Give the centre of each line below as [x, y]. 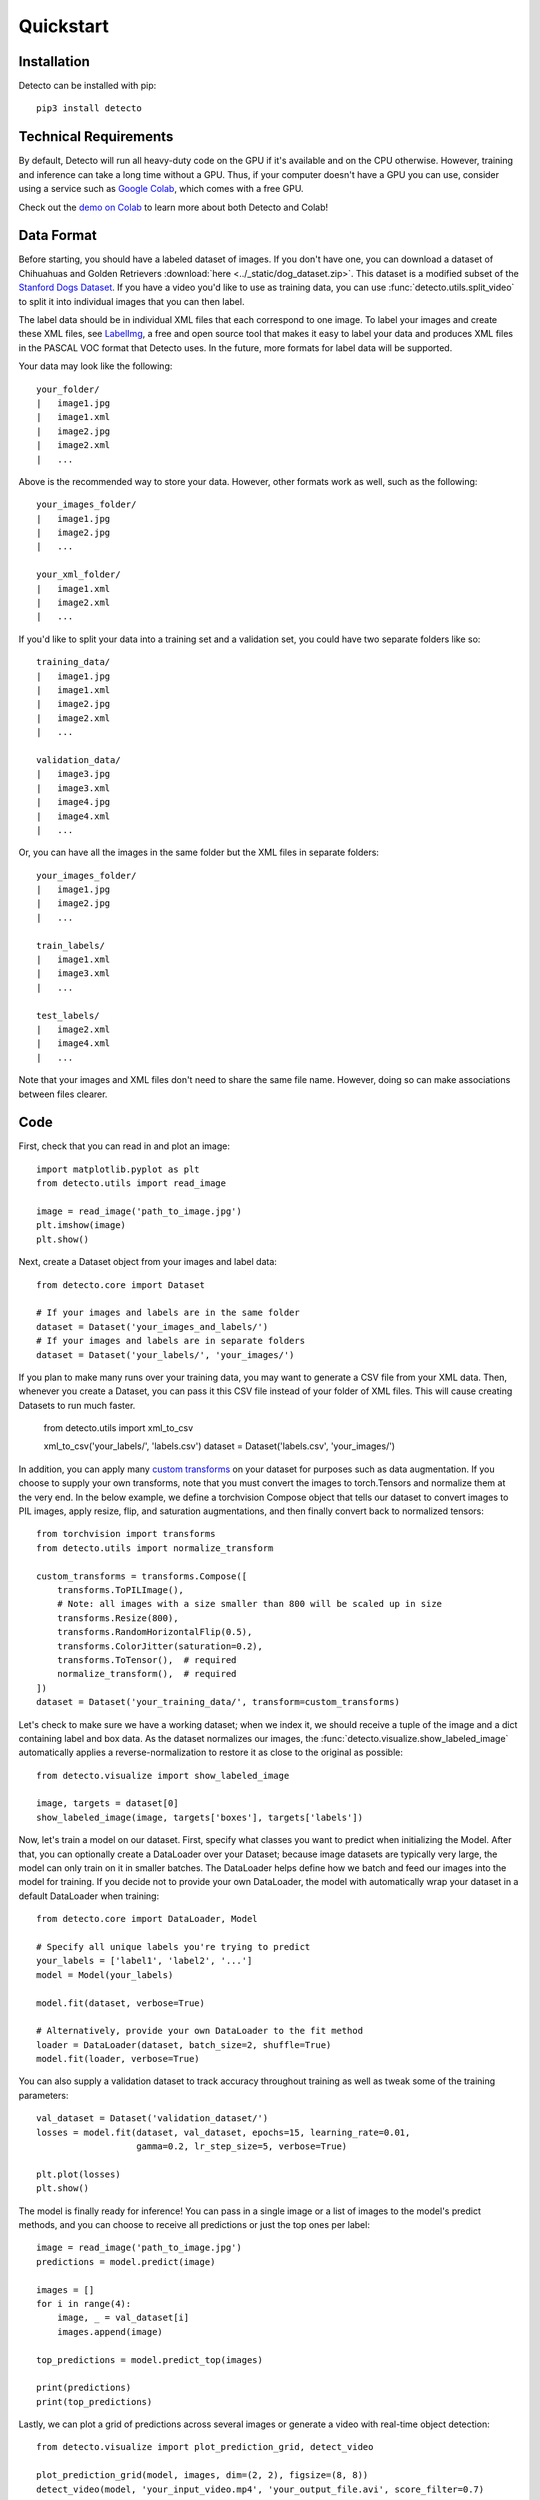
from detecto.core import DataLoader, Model [147, 1919]
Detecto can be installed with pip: [87, 86]
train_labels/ [70, 945]
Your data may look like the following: [95, 366]
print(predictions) [84, 2388]
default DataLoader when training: [89, 1896]
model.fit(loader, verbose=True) [118, 2059]
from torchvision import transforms [126, 1534]
